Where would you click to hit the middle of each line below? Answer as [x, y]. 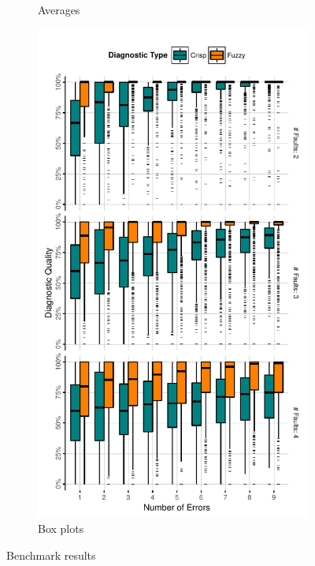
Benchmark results [51, 555]
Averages [59, 9]
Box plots [61, 529]
